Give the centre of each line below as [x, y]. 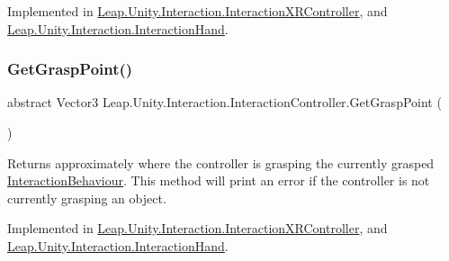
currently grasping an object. [87, 198]
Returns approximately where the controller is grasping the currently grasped [221, 162]
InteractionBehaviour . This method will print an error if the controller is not [219, 180]
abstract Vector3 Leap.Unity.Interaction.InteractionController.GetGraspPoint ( [224, 102]
